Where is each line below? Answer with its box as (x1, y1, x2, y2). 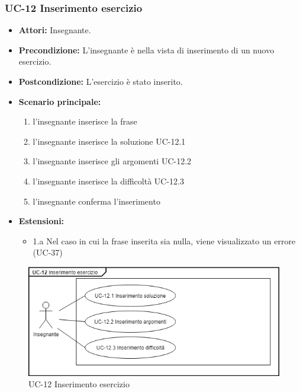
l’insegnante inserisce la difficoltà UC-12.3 (33, 174, 184, 187)
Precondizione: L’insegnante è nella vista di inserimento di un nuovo (18, 43, 275, 56)
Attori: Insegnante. (18, 24, 91, 36)
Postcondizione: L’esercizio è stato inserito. (18, 75, 183, 87)
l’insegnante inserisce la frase (33, 115, 137, 128)
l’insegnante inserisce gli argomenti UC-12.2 (33, 155, 192, 167)
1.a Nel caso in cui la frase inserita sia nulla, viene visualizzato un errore (33, 234, 296, 247)
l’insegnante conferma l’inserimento (33, 195, 160, 207)
